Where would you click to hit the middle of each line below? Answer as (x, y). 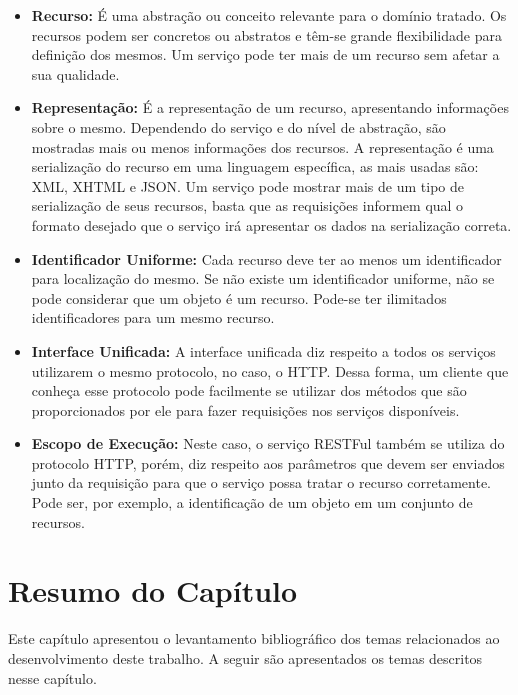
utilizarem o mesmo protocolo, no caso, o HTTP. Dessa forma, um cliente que (270, 370)
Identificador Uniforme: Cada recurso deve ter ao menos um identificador (266, 258)
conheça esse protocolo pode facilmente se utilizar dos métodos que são (249, 390)
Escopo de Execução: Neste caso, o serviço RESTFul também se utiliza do (268, 443)
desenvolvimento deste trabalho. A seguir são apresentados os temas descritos (245, 657)
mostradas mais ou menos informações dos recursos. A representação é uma (262, 146)
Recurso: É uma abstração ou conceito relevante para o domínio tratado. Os (269, 15)
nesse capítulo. (52, 677)
